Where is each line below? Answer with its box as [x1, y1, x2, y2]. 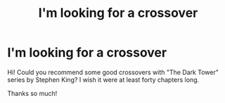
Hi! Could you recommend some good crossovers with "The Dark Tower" [7, 68, 219, 76]
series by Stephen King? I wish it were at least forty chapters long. [7, 75, 200, 84]
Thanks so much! [7, 89, 58, 97]
